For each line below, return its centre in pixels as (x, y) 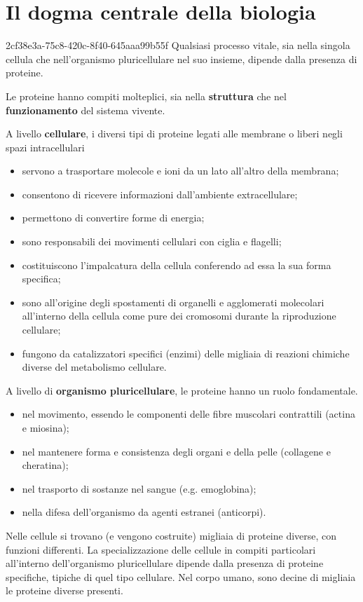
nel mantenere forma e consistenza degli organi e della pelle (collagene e (176, 451)
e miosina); (46, 427)
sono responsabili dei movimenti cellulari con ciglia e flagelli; (152, 241)
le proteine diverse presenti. (64, 590)
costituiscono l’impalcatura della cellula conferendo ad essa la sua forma (177, 265)
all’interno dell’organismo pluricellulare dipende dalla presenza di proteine (165, 563)
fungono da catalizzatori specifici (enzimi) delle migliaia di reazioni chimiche (186, 353)
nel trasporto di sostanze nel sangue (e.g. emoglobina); (139, 488)
